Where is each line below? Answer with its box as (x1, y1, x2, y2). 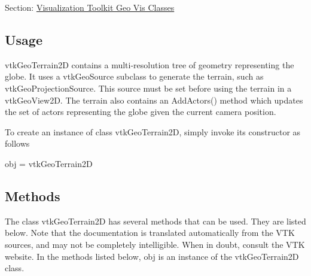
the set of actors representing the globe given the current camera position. (5, 105, 276, 118)
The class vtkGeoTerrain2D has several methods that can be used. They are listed (5, 214, 306, 227)
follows (5, 137, 30, 150)
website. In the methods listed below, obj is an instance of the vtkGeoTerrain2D (5, 250, 299, 262)
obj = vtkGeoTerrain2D (5, 157, 93, 169)
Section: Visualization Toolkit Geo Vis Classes (5, 1, 175, 13)
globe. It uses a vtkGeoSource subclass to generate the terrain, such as (5, 70, 264, 83)
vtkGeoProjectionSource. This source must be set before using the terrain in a (5, 81, 292, 94)
